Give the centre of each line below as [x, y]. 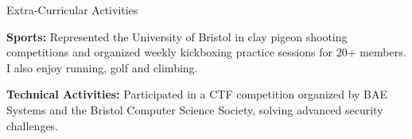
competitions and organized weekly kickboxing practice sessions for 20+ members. [206, 52]
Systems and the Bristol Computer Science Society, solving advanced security [195, 109]
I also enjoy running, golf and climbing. [102, 67]
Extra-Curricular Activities [72, 10]
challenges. [33, 125]
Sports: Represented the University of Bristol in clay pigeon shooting [177, 36]
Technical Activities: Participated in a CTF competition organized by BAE [197, 94]
